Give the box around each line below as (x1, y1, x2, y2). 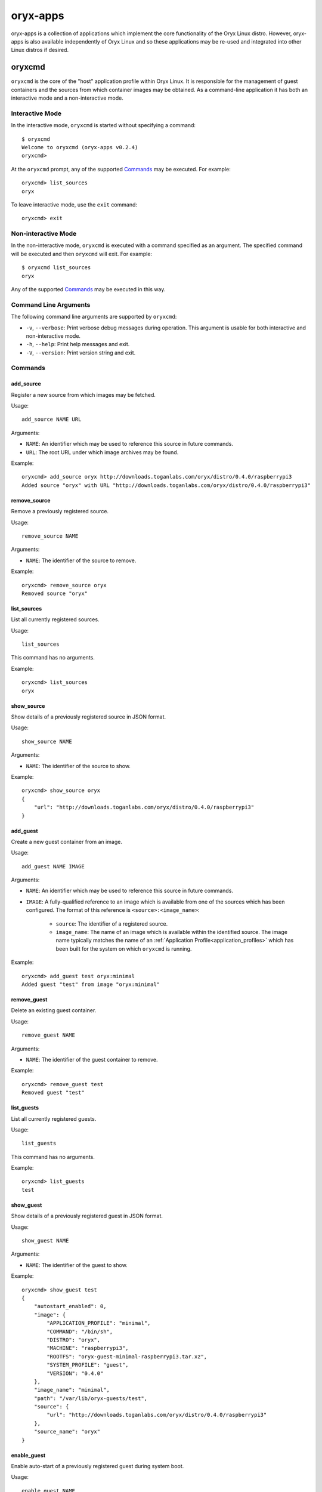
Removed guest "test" (21, 1089, 85, 1096)
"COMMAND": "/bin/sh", (47, 1328, 113, 1335)
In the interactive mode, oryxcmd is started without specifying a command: (11, 122, 196, 129)
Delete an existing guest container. (11, 1007, 97, 1014)
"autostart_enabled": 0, (33, 1303, 107, 1310)
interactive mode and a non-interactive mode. (11, 94, 123, 101)
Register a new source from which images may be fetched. (11, 391, 156, 398)
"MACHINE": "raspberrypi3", (47, 1345, 129, 1352)
